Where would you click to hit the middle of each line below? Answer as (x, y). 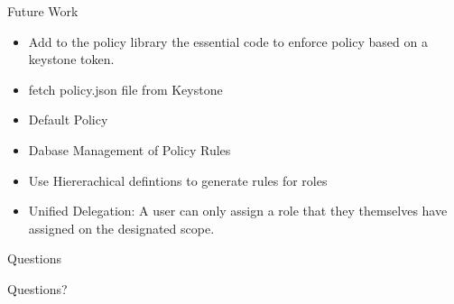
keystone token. (71, 59)
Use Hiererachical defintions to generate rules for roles (178, 180)
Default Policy (68, 120)
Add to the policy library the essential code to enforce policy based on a (228, 41)
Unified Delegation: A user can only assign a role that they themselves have (238, 211)
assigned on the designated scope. (121, 228)
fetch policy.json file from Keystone (125, 89)
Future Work (43, 11)
